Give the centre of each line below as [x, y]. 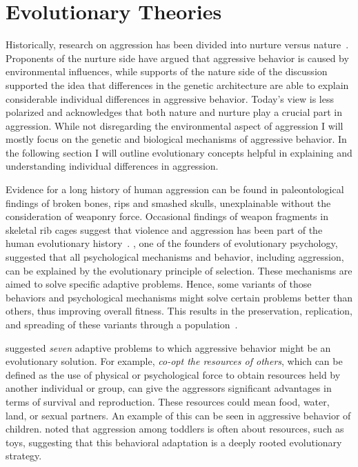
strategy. [24, 456]
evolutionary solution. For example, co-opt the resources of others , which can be [174, 361]
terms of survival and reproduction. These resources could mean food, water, [168, 401]
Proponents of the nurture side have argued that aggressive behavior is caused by [177, 58]
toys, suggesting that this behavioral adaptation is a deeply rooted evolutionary [174, 442]
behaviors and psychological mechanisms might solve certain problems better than [179, 297]
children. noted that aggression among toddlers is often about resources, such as [175, 429]
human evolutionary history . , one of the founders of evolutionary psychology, [172, 243]
